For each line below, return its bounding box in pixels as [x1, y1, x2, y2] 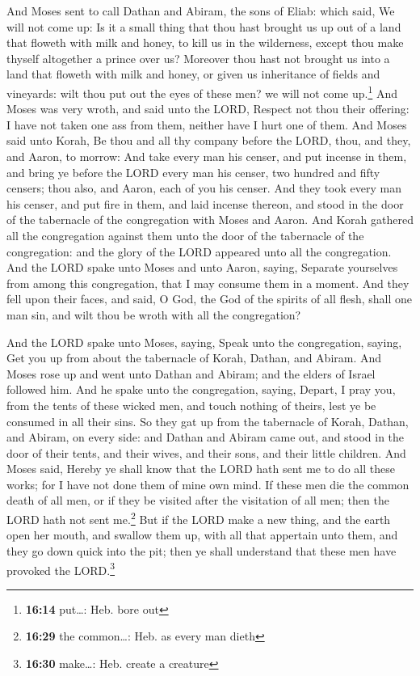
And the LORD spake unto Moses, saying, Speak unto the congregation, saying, [6, 333, 402, 350]
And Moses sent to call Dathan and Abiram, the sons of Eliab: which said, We [6, 2, 395, 19]
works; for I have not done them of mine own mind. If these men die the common [6, 475, 409, 492]
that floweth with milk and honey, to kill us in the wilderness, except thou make [6, 34, 404, 51]
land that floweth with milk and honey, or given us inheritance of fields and [6, 65, 380, 82]
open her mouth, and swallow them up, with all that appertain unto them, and [6, 526, 398, 543]
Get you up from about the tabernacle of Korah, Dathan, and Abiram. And [6, 349, 382, 366]
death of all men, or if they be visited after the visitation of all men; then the [6, 492, 389, 509]
